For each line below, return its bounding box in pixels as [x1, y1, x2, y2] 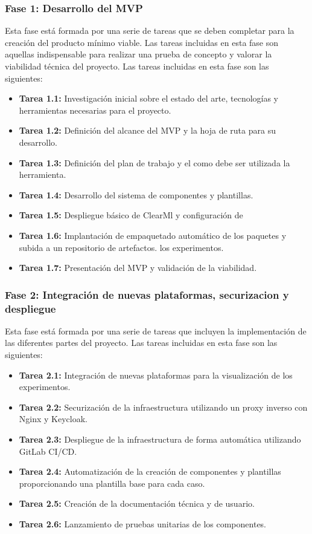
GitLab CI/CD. [19, 444, 77, 457]
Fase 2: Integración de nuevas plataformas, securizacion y [5, 287, 289, 302]
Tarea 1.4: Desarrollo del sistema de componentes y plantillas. [19, 188, 253, 201]
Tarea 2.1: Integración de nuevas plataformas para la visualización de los [19, 368, 293, 381]
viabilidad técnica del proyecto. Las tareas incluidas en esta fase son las [5, 60, 269, 72]
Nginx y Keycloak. [19, 412, 88, 425]
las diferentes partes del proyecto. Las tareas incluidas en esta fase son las [5, 336, 278, 349]
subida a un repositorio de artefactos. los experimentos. [19, 241, 224, 253]
